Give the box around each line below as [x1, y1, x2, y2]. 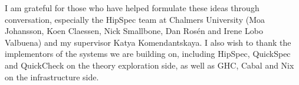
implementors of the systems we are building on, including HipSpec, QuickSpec [5, 47, 291, 60]
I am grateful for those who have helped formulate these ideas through [5, 2, 259, 13]
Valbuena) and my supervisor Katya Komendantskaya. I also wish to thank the [5, 36, 291, 48]
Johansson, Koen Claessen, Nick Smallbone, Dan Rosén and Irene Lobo [5, 25, 263, 37]
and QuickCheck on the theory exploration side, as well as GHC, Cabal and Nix [5, 59, 294, 71]
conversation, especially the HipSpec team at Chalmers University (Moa [5, 13, 265, 25]
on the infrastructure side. [5, 70, 99, 83]
